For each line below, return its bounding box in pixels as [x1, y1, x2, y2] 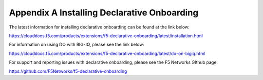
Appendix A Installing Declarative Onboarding [9, 7, 199, 18]
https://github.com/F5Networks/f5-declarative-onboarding [9, 68, 127, 74]
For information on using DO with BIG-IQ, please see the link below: [9, 41, 145, 48]
